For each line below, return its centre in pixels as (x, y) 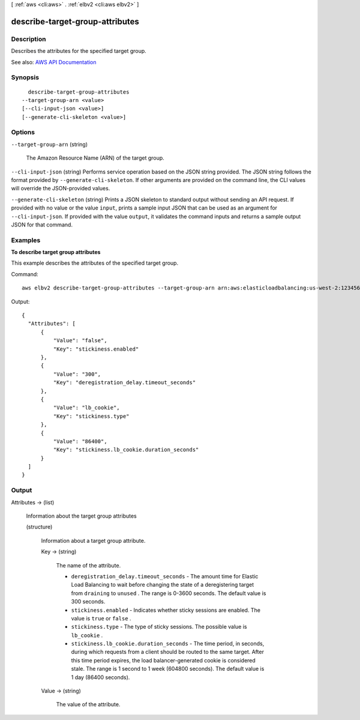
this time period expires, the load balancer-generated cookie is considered (163, 660)
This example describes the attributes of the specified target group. (95, 263)
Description (28, 39)
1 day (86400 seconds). (100, 677)
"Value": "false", (80, 340)
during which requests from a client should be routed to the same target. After (167, 652)
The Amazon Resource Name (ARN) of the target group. (95, 158)
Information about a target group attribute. (93, 540)
